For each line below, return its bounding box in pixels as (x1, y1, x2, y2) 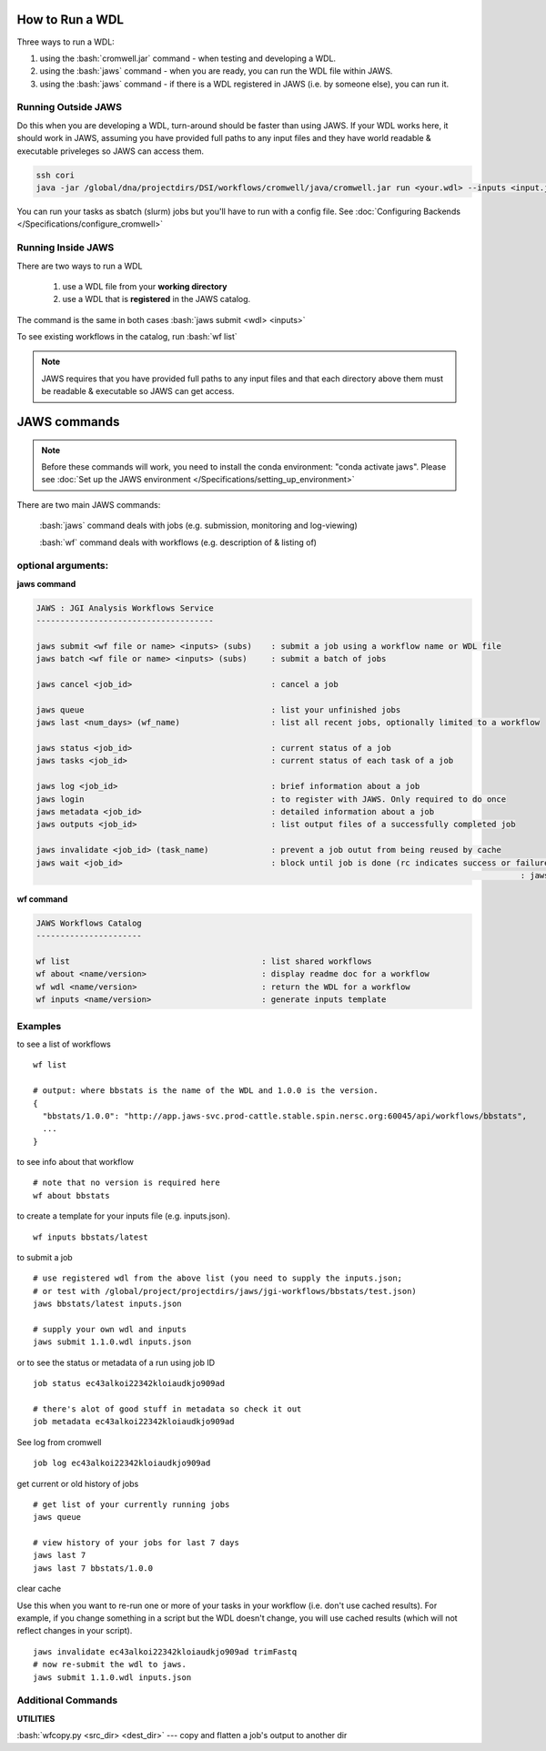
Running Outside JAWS (16, 101, 123, 114)
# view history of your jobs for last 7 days (33, 1538, 240, 1548)
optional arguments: (16, 560, 109, 572)
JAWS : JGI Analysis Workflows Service (35, 602, 214, 613)
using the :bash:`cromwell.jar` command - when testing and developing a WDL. (39, 53, 337, 64)
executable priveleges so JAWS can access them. (16, 146, 205, 157)
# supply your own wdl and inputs (33, 1324, 187, 1334)
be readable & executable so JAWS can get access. (41, 386, 235, 397)
